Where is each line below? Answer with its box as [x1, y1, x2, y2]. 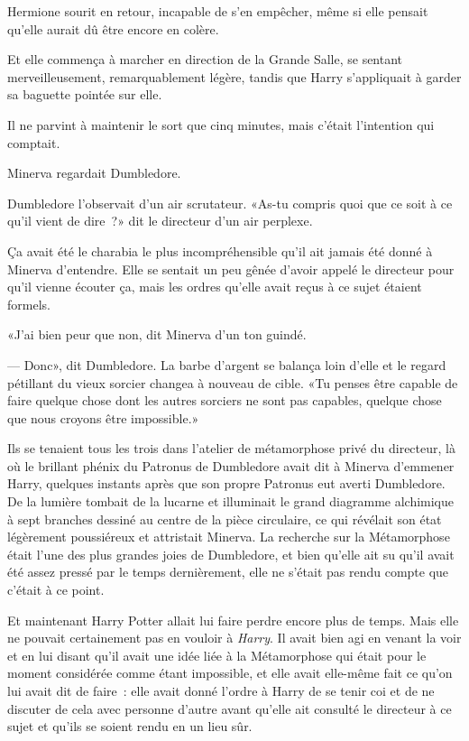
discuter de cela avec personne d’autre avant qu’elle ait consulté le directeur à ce [7, 699, 452, 718]
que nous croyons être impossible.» [7, 408, 199, 427]
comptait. [7, 133, 60, 152]
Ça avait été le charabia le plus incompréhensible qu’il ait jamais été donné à [7, 241, 433, 260]
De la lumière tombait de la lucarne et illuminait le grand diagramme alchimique [7, 492, 455, 511]
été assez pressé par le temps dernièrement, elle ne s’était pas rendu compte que [7, 562, 449, 581]
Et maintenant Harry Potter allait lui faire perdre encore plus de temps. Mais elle [7, 610, 459, 629]
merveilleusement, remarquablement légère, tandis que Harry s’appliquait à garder [7, 67, 462, 86]
